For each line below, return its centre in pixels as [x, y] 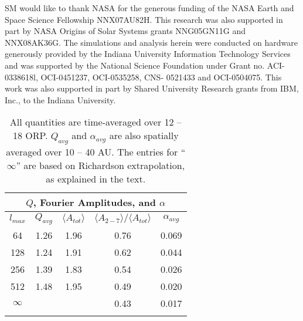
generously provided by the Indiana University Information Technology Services [148, 54]
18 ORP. [30, 136]
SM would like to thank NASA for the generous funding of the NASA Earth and [149, 8]
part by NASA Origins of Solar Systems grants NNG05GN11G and [125, 31]
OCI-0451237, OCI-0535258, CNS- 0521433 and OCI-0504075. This [161, 77]
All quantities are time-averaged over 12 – [96, 122]
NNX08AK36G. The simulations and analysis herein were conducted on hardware [151, 42]
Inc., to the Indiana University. [60, 99]
